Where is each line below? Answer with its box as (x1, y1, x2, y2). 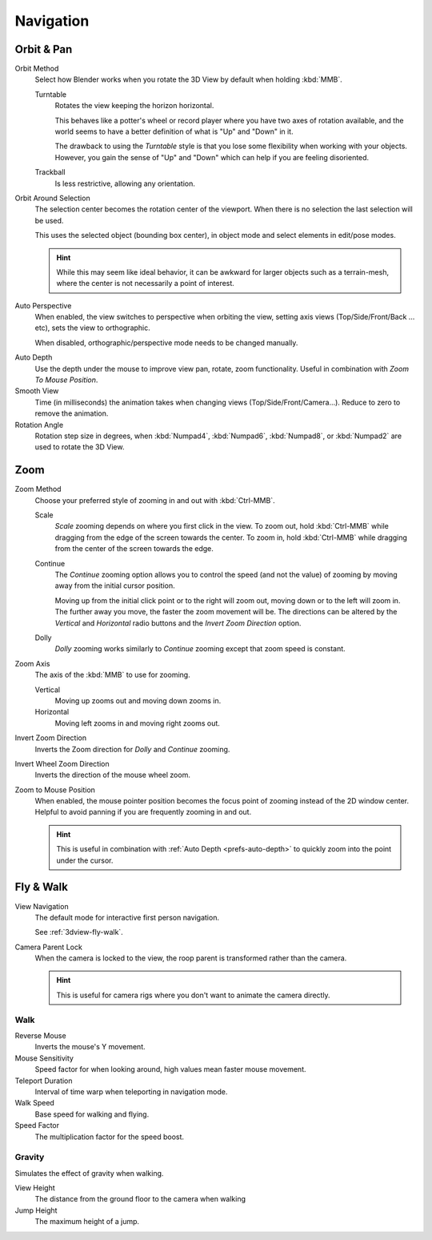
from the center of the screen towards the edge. (54, 544, 214, 554)
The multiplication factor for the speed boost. (34, 1132, 184, 1141)
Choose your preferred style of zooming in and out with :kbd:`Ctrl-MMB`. (34, 495, 275, 505)
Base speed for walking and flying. (34, 1109, 150, 1119)
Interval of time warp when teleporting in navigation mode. (34, 1086, 228, 1097)
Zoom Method (14, 485, 62, 494)
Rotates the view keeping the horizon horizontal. (54, 101, 214, 111)
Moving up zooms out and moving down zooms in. (54, 695, 222, 705)
